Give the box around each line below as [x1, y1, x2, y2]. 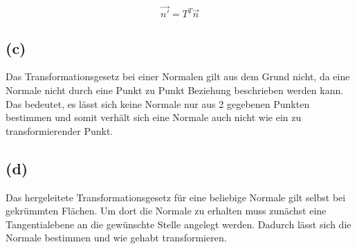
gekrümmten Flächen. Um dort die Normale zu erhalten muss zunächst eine [6, 203, 327, 218]
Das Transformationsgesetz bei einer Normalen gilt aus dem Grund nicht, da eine [6, 69, 350, 84]
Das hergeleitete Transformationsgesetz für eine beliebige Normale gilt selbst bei [6, 190, 346, 204]
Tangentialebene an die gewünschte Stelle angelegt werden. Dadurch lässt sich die [6, 216, 351, 231]
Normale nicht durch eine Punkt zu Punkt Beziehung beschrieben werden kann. [6, 83, 344, 98]
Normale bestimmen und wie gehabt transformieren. [6, 230, 227, 245]
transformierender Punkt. [6, 123, 113, 138]
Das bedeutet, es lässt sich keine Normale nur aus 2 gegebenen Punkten [6, 96, 310, 111]
